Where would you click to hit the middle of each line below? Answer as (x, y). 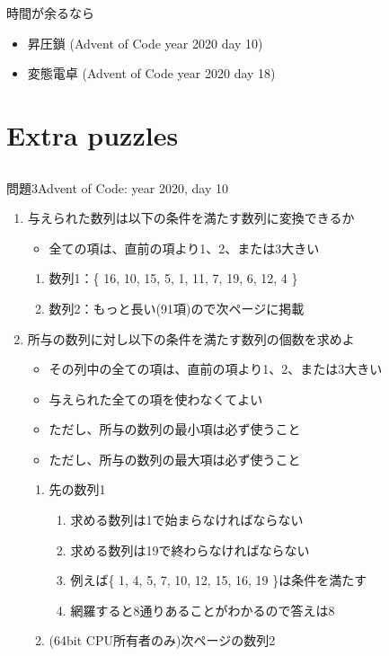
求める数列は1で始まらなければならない (187, 520)
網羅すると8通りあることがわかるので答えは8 (203, 610)
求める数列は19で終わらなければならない (190, 550)
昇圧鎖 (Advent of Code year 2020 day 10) (145, 43)
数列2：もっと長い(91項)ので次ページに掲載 (177, 308)
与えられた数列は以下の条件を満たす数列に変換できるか (191, 218)
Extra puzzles (93, 134)
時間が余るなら (50, 13)
